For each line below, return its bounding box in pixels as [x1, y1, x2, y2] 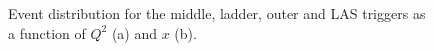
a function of [8, 22, 86, 43]
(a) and [111, 22, 158, 43]
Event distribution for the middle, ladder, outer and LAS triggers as [8, 3, 426, 23]
